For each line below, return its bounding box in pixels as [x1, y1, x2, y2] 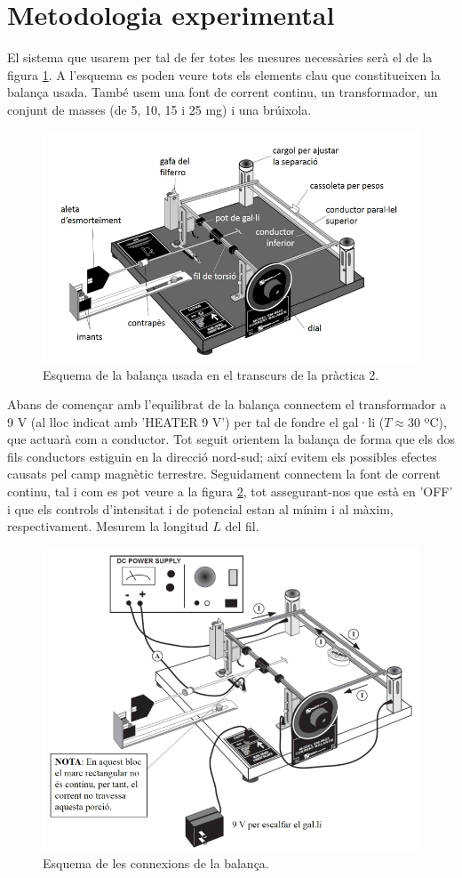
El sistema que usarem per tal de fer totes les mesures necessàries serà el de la [7, 48, 433, 67]
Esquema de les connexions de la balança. [43, 854, 269, 873]
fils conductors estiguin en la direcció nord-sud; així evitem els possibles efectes [7, 447, 437, 465]
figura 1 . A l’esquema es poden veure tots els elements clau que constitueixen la [7, 65, 441, 84]
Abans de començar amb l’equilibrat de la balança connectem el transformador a [7, 395, 447, 414]
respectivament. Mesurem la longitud [7, 517, 209, 536]
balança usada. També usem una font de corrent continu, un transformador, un [7, 83, 438, 101]
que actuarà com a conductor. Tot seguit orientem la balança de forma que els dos [7, 430, 455, 448]
